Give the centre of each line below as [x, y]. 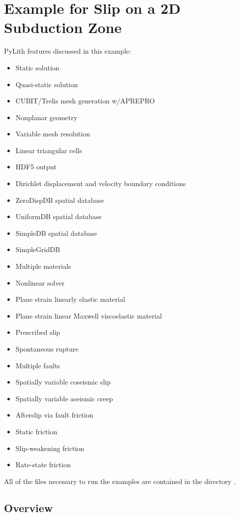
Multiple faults [38, 365]
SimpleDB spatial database [56, 233]
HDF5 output [36, 167]
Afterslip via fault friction [54, 415]
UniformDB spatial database [59, 216]
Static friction [36, 431]
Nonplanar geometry [46, 117]
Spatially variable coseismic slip [63, 382]
